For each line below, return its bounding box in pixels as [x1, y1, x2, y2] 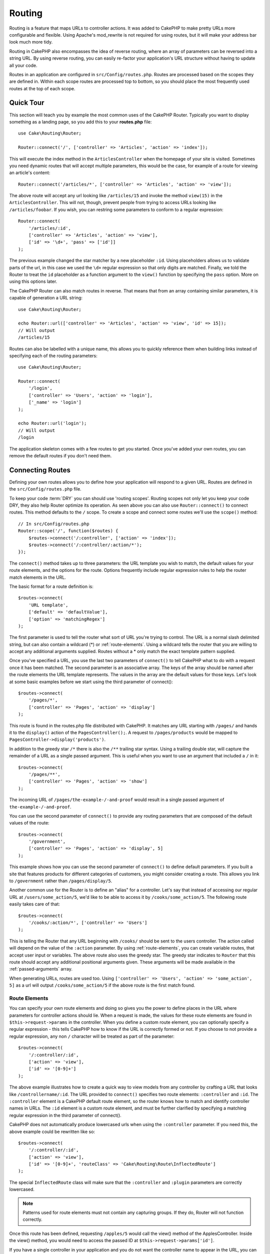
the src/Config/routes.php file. [9, 486, 82, 492]
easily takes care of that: [9, 901, 60, 907]
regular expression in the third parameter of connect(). [9, 1112, 122, 1118]
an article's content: [9, 170, 50, 176]
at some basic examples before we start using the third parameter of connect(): [9, 679, 173, 685]
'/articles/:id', [28, 225, 71, 231]
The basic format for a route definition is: [9, 583, 93, 589]
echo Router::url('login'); [18, 420, 87, 426]
